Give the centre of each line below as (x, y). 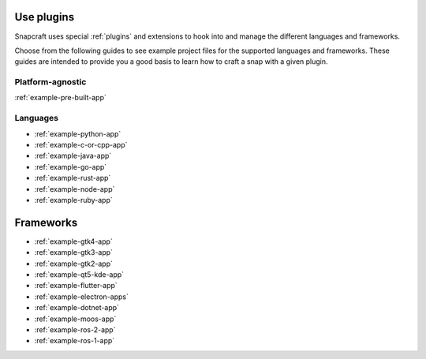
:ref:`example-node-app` (75, 189)
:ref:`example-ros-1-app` (75, 341)
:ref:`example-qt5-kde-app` (79, 275)
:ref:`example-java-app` (73, 156)
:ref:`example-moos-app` (75, 319)
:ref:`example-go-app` (71, 166)
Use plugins (45, 17)
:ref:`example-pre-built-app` (60, 98)
